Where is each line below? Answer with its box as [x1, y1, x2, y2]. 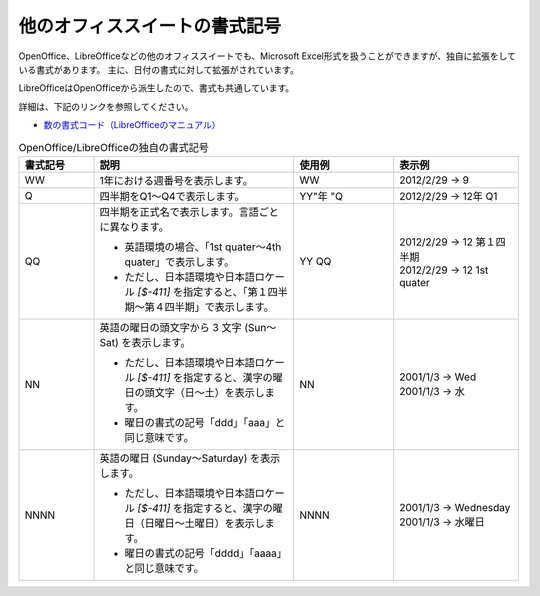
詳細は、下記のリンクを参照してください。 [18, 100, 194, 112]
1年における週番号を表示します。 [99, 173, 254, 187]
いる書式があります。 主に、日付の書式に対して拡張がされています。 [18, 63, 299, 75]
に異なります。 [99, 220, 169, 234]
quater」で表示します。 [124, 255, 235, 269]
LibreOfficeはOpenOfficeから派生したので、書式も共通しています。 [18, 82, 295, 94]
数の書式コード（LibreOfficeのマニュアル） [43, 119, 221, 131]
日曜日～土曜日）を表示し [144, 516, 265, 530]
